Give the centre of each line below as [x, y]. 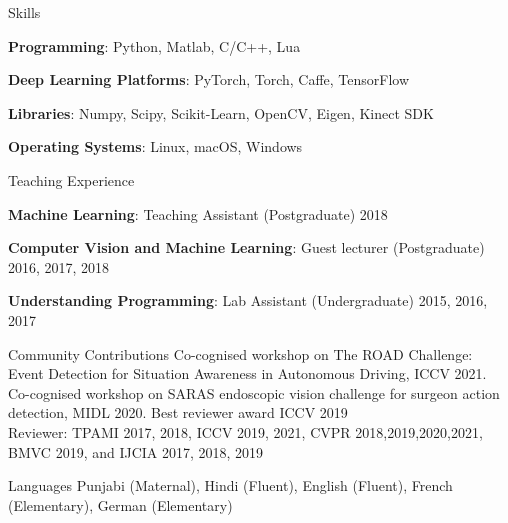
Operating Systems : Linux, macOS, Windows [155, 146]
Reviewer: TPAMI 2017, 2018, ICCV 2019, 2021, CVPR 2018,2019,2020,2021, [245, 431]
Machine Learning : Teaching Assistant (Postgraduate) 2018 [198, 213]
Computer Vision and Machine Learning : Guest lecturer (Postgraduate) [246, 247]
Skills [24, 12]
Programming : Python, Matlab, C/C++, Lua [154, 45]
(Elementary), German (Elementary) [120, 504]
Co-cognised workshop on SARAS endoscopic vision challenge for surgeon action [254, 392]
